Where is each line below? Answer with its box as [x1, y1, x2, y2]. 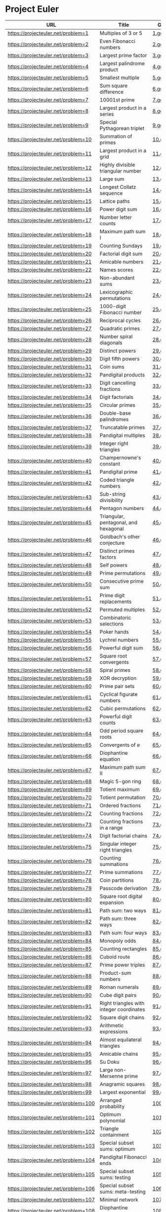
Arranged [99, 1096, 122, 1103]
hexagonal [99, 525, 124, 532]
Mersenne [99, 1073, 124, 1080]
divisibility [99, 497, 124, 504]
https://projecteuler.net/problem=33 [7, 382, 92, 389]
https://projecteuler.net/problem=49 [7, 569, 92, 576]
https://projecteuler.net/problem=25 [7, 305, 92, 312]
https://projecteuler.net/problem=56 [7, 644, 92, 651]
